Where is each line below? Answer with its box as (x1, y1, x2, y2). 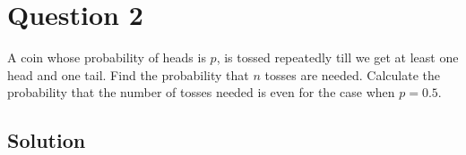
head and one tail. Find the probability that (7, 65, 249, 84)
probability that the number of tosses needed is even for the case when (7, 83, 395, 102)
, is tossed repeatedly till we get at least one (216, 48, 459, 67)
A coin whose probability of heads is (7, 48, 206, 67)
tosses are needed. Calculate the (264, 65, 440, 84)
